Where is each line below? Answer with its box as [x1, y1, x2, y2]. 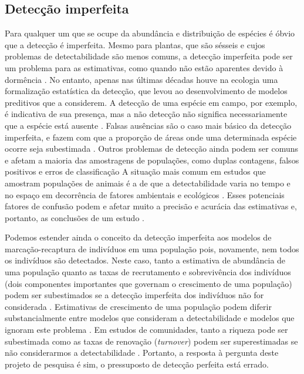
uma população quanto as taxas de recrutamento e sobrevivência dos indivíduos [5, 266, 291, 278]
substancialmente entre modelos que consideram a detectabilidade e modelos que [5, 312, 295, 324]
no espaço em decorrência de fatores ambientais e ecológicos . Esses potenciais [5, 188, 285, 201]
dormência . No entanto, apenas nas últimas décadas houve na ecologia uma [5, 73, 278, 85]
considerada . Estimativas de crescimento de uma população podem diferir [5, 300, 272, 312]
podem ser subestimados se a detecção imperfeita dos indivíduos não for [5, 289, 264, 301]
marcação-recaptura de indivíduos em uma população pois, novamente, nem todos [5, 242, 299, 255]
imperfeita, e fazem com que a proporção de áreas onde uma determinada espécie [5, 131, 297, 143]
